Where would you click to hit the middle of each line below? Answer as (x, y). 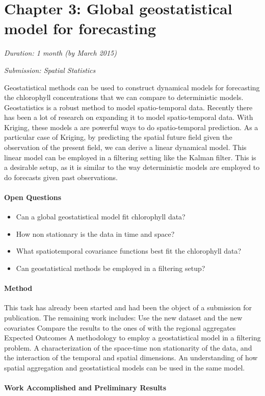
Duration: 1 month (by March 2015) (61, 53)
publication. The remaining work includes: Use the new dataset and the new (123, 317)
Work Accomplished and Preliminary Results (85, 388)
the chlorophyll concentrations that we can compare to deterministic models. (124, 97)
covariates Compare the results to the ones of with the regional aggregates (120, 327)
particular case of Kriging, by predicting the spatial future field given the (118, 137)
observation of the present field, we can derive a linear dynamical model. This (125, 147)
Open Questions (33, 197)
